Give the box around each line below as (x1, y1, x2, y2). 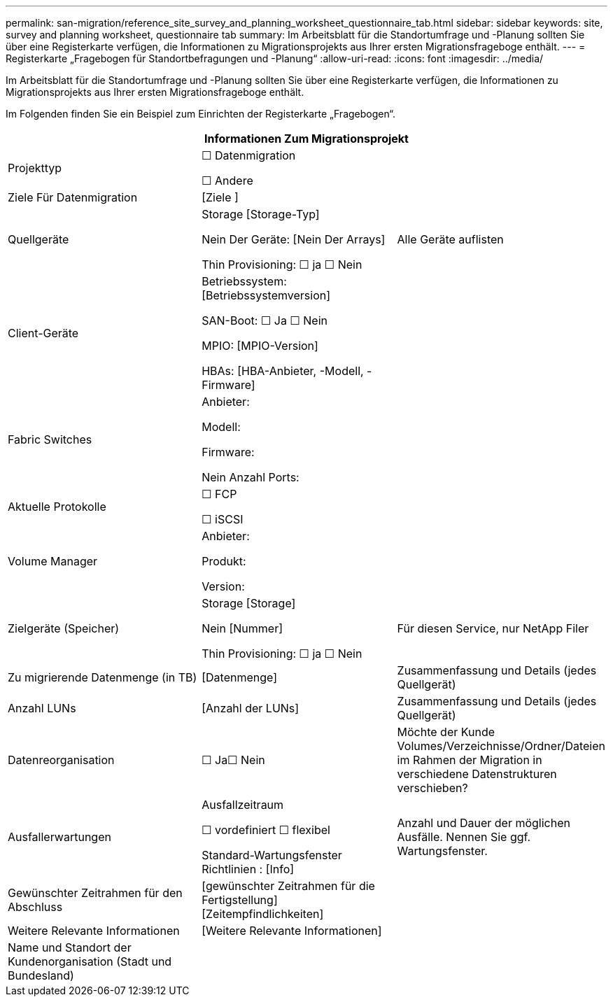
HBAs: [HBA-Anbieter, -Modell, (202, 364, 364, 378)
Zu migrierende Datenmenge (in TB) (8, 670, 197, 684)
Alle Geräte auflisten (397, 232, 504, 246)
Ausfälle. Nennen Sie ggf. (397, 830, 531, 844)
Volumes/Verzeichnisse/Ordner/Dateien (397, 739, 605, 753)
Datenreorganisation (8, 753, 115, 767)
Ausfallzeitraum (202, 798, 284, 812)
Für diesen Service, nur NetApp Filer (397, 621, 589, 635)
